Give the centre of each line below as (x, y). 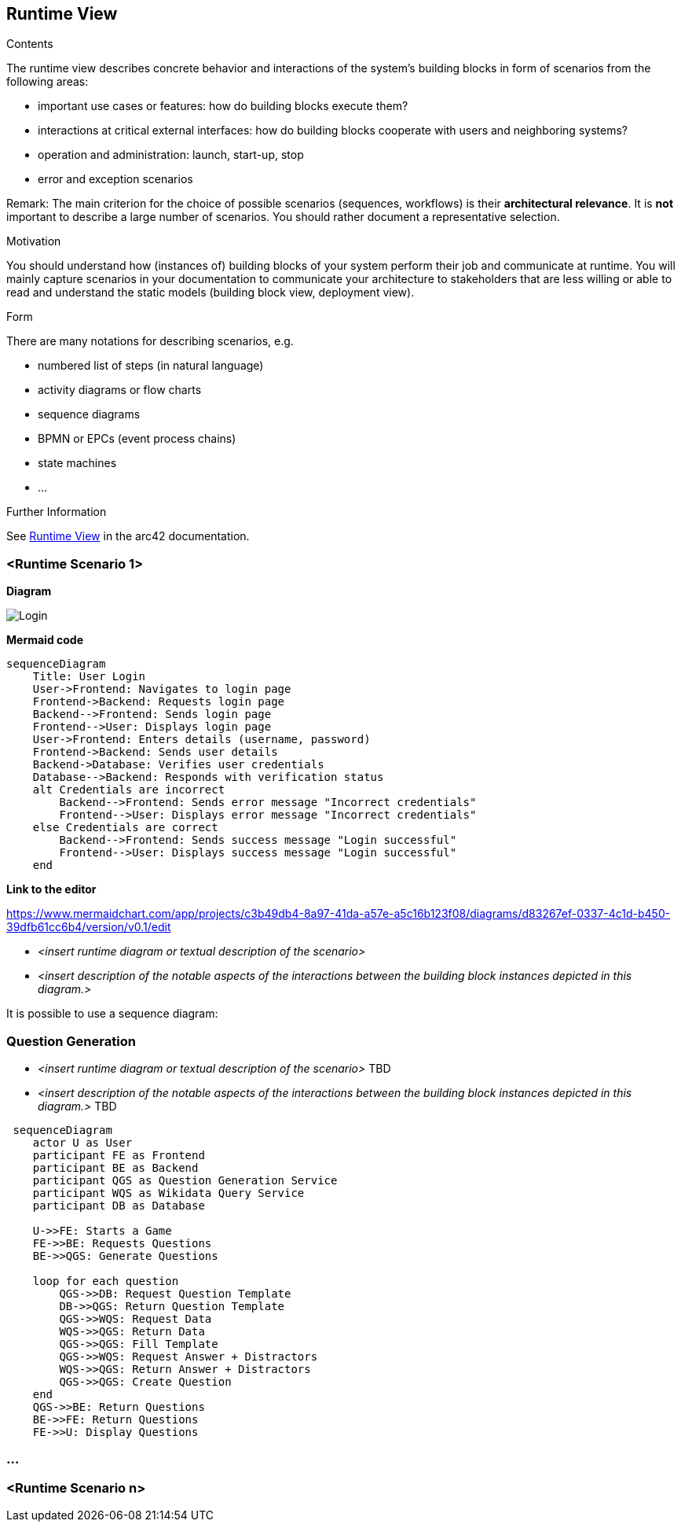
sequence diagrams (89, 414)
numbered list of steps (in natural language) (151, 366)
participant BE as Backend (115, 1167)
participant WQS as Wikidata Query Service (168, 1193)
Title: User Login (89, 677)
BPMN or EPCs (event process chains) (137, 439)
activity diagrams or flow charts (120, 390)
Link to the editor (51, 889)
